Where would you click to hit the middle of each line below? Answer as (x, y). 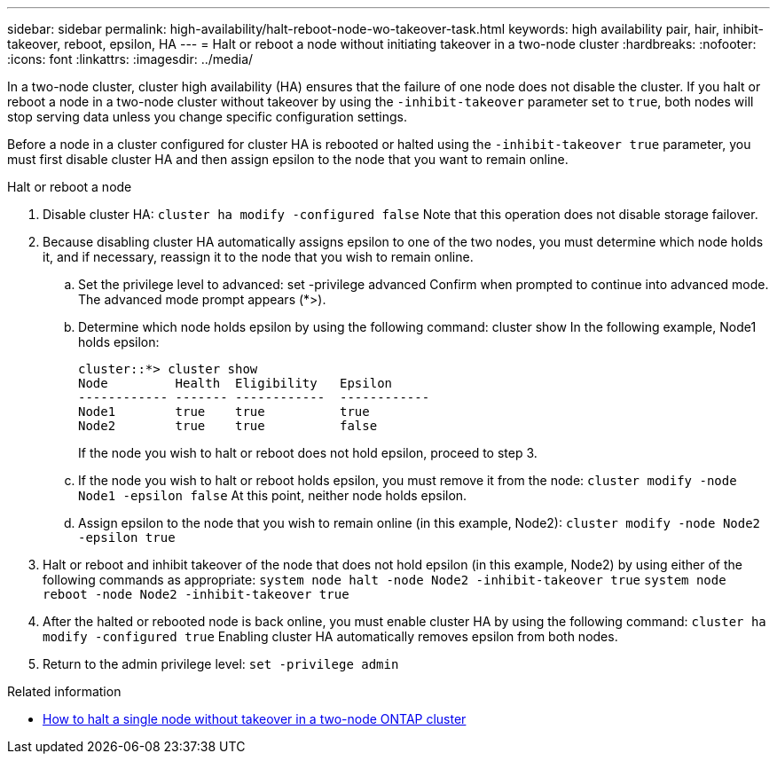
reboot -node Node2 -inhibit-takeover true (196, 594)
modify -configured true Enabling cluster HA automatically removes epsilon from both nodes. (330, 636)
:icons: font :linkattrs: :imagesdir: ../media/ (130, 59)
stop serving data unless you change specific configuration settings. (208, 117)
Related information (64, 691)
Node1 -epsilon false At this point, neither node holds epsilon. (273, 495)
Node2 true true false (228, 426)
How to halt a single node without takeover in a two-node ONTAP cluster (255, 719)
